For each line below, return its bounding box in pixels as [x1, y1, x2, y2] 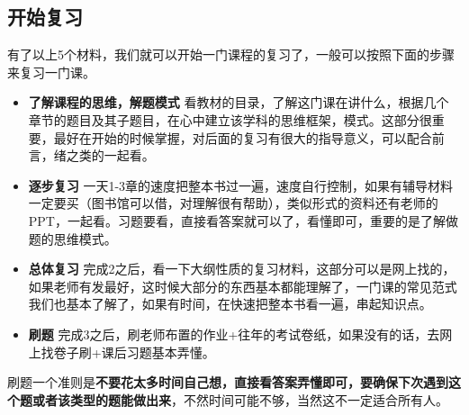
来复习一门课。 [7, 62, 95, 81]
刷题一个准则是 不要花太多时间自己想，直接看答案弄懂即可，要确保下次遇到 [7, 373, 448, 392]
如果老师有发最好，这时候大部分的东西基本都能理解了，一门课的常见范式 [28, 276, 457, 295]
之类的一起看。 [66, 146, 155, 165]
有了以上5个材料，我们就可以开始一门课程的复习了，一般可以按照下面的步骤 [7, 45, 455, 64]
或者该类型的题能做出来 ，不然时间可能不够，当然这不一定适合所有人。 [32, 390, 448, 409]
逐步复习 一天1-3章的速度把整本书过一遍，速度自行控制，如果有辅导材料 [28, 176, 454, 194]
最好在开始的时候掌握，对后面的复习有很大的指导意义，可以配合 [53, 128, 432, 147]
